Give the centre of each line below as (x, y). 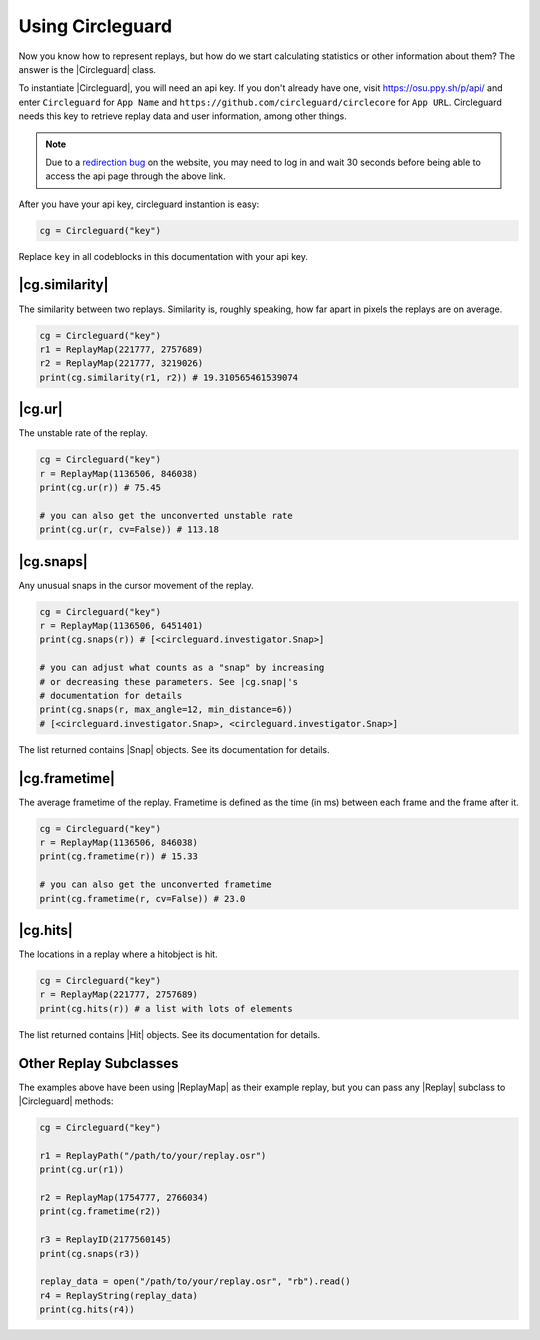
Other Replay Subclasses (98, 1063)
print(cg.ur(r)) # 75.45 (100, 487)
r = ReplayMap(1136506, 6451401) (121, 626)
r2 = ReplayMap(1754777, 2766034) (124, 1198)
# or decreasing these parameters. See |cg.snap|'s (169, 681)
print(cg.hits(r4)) (87, 1309)
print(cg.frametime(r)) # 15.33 (119, 856)
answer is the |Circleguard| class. (87, 69)
